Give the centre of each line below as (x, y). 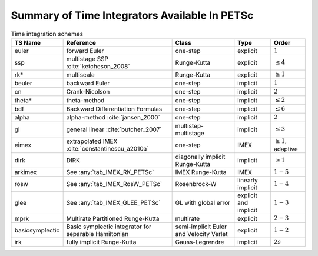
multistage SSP (87, 59)
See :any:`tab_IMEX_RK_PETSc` (110, 172)
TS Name (28, 42)
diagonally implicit (200, 157)
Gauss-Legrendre (200, 242)
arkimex (26, 172)
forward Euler (85, 51)
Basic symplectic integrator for (109, 227)
